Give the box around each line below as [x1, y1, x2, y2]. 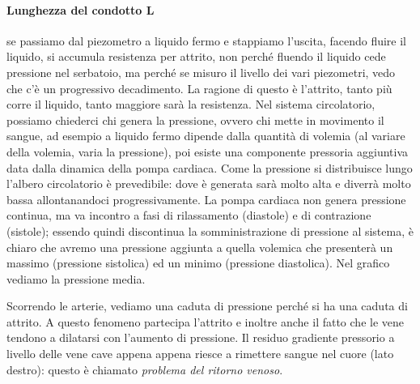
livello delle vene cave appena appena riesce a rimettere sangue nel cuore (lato [6, 345, 394, 362]
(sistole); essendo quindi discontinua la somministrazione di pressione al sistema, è [6, 222, 414, 239]
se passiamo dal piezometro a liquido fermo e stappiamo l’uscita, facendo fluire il [6, 32, 406, 49]
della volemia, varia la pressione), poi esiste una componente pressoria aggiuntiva [6, 143, 409, 160]
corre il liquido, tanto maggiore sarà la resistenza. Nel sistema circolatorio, [6, 96, 375, 113]
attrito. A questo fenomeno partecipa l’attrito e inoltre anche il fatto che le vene [6, 313, 404, 330]
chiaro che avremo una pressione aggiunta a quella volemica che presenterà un [6, 238, 393, 255]
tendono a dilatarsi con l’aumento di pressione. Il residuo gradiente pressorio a [6, 329, 395, 346]
